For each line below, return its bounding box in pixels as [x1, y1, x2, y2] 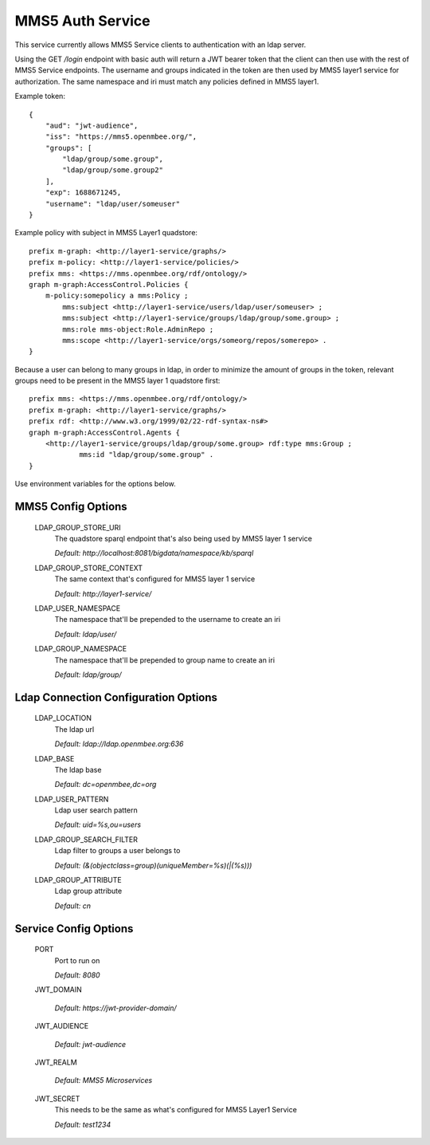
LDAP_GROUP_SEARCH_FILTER [34, 834, 139, 844]
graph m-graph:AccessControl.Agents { [29, 427, 181, 437]
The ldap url [54, 724, 95, 734]
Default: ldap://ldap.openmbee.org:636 [54, 739, 184, 749]
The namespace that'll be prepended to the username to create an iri [54, 615, 281, 624]
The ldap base [54, 765, 102, 774]
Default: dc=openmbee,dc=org [54, 780, 157, 789]
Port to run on [54, 955, 100, 965]
